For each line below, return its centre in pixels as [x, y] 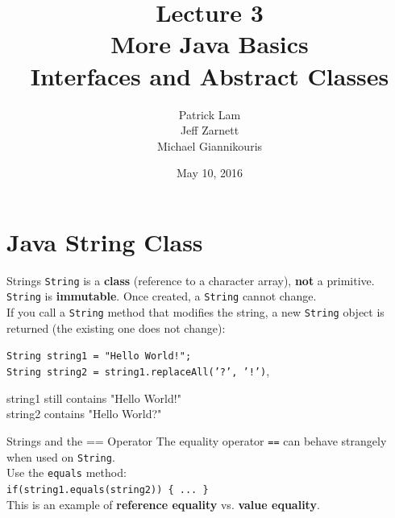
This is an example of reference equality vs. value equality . [163, 504]
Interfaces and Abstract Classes [210, 75]
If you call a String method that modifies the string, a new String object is [195, 312]
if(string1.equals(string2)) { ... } [108, 489]
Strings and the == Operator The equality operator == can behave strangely [197, 440]
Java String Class [105, 241]
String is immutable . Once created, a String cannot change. [162, 296]
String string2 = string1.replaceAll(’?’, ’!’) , [138, 371]
